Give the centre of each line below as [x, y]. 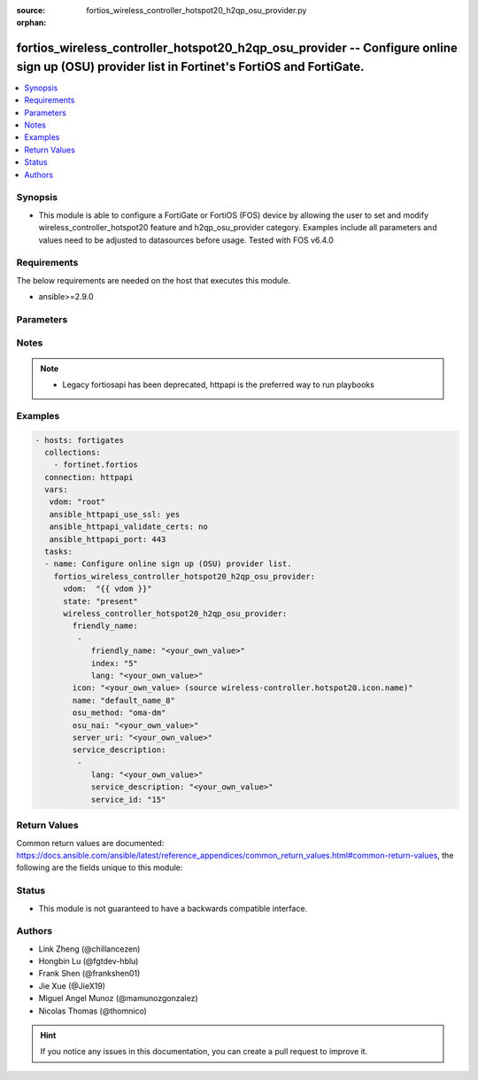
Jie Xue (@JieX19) [72, 986]
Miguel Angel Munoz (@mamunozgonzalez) [118, 998]
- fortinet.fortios [96, 465]
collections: [73, 452]
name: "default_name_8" [124, 700]
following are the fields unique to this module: [100, 867]
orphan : [31, 23]
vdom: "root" [77, 502]
